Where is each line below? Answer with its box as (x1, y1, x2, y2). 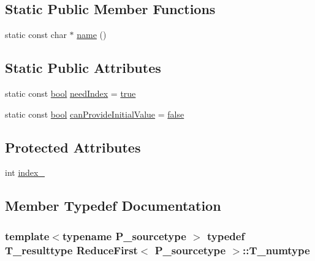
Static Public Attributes (5, 58, 161, 77)
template (5, 228, 50, 243)
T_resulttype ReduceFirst (5, 242, 138, 257)
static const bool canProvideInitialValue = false (5, 107, 184, 120)
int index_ (5, 166, 45, 179)
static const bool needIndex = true (5, 87, 136, 99)
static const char (5, 28, 67, 41)
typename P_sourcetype (62, 228, 186, 243)
